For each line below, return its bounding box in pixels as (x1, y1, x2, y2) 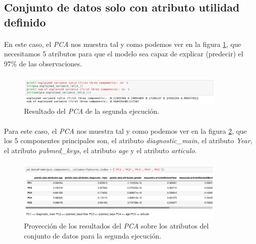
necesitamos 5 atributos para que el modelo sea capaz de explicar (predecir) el (4, 48, 243, 59)
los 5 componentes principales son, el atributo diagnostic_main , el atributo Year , (4, 135, 252, 146)
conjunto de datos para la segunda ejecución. (24, 230, 161, 241)
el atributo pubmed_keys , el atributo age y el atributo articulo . (4, 145, 197, 155)
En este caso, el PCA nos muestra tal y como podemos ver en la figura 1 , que (4, 38, 241, 49)
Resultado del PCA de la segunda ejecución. (24, 106, 159, 116)
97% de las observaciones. (4, 58, 82, 68)
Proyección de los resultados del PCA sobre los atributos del (24, 221, 209, 231)
